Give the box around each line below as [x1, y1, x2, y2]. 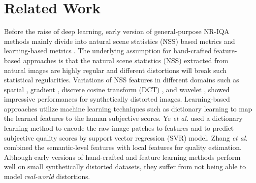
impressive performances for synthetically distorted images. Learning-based [4, 94, 230, 104]
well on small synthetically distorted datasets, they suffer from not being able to [4, 161, 246, 172]
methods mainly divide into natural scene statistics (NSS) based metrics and [4, 36, 235, 46]
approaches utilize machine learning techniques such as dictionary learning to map [4, 103, 252, 113]
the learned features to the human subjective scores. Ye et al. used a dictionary [4, 113, 243, 123]
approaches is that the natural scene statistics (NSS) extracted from [23, 55, 228, 65]
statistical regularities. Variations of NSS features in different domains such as [4, 74, 239, 85]
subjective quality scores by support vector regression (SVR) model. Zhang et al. [4, 132, 248, 143]
